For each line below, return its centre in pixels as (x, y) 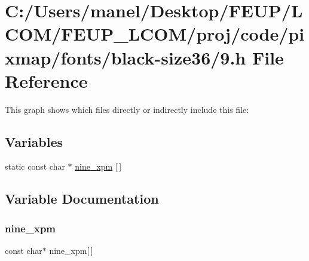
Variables (34, 141)
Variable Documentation (82, 199)
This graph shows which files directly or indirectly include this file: (127, 109)
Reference (46, 80)
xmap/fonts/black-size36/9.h (126, 57)
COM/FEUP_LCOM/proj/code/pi (155, 34)
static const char (35, 166)
